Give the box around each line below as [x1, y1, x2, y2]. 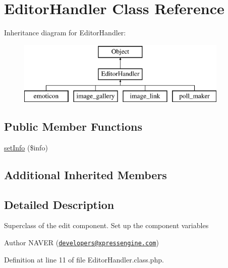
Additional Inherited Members [4, 167, 167, 182]
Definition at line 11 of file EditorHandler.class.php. [4, 254, 164, 264]
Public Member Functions [4, 119, 142, 134]
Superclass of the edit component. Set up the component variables [4, 220, 209, 231]
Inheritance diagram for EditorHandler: [4, 27, 126, 38]
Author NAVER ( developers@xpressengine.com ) [4, 237, 159, 248]
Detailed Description [4, 196, 115, 212]
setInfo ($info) [4, 142, 48, 152]
